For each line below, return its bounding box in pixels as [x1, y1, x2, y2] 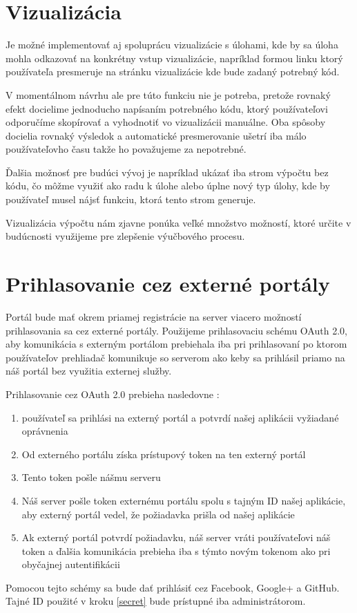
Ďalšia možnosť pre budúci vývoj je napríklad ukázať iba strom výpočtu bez [6, 164, 329, 179]
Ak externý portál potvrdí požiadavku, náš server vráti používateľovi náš [21, 530, 331, 545]
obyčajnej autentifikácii [21, 557, 120, 572]
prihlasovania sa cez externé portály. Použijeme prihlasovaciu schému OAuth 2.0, [6, 323, 347, 337]
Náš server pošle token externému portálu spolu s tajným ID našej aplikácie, [21, 493, 346, 507]
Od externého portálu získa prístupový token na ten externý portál [21, 446, 306, 461]
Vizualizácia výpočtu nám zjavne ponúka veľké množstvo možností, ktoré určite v [6, 215, 351, 229]
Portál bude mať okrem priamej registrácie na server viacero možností [6, 309, 302, 323]
